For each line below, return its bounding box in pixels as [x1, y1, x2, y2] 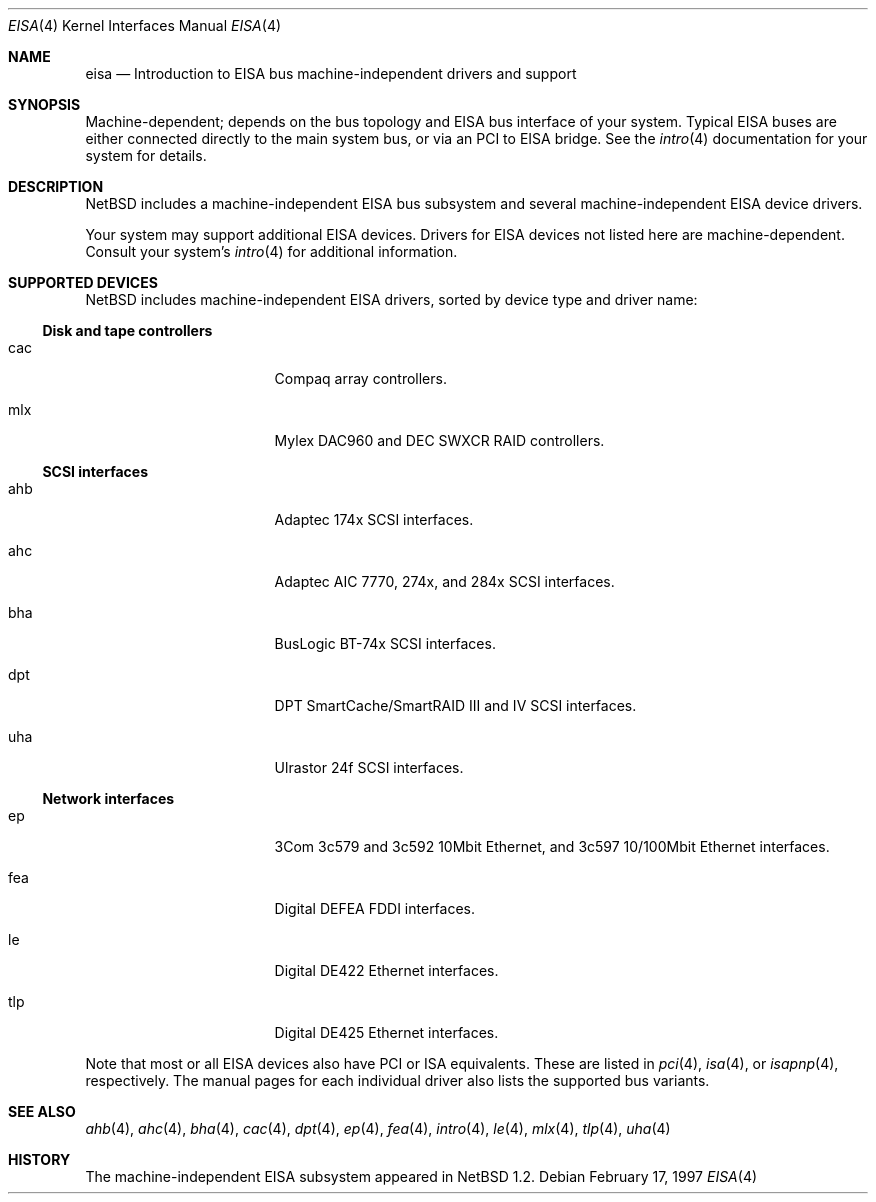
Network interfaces [42, 790, 175, 807]
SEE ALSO [8, 1103, 76, 1120]
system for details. [85, 147, 207, 164]
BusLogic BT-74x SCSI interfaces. [274, 635, 496, 652]
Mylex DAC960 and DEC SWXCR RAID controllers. [274, 432, 605, 449]
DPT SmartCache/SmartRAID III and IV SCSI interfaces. [274, 697, 637, 714]
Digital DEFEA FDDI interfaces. [274, 900, 476, 917]
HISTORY [8, 1151, 71, 1168]
